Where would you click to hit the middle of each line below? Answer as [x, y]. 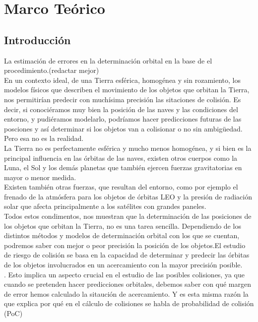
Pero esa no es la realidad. [44, 138]
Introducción [37, 39]
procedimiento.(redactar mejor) [52, 70]
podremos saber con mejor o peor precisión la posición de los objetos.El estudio [125, 245]
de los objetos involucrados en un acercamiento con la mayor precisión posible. [123, 265]
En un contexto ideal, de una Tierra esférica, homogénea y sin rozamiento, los [122, 80]
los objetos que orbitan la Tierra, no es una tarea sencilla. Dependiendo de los [123, 225]
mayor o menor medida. [40, 177]
